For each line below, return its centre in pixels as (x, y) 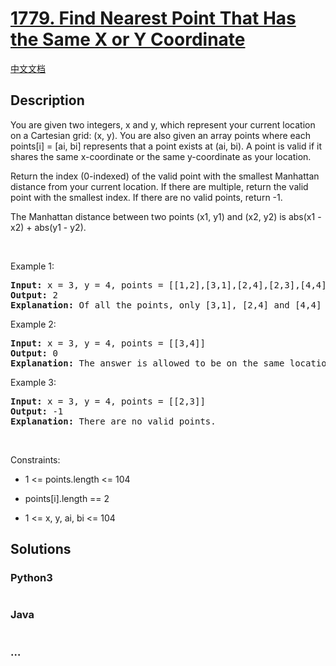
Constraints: (35, 459)
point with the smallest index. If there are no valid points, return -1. (146, 197)
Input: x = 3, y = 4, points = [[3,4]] (108, 343)
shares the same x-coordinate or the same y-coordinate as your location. (161, 156)
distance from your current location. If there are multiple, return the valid (159, 186)
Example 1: (32, 266)
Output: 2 (34, 295)
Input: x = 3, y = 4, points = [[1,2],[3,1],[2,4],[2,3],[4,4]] (171, 285)
